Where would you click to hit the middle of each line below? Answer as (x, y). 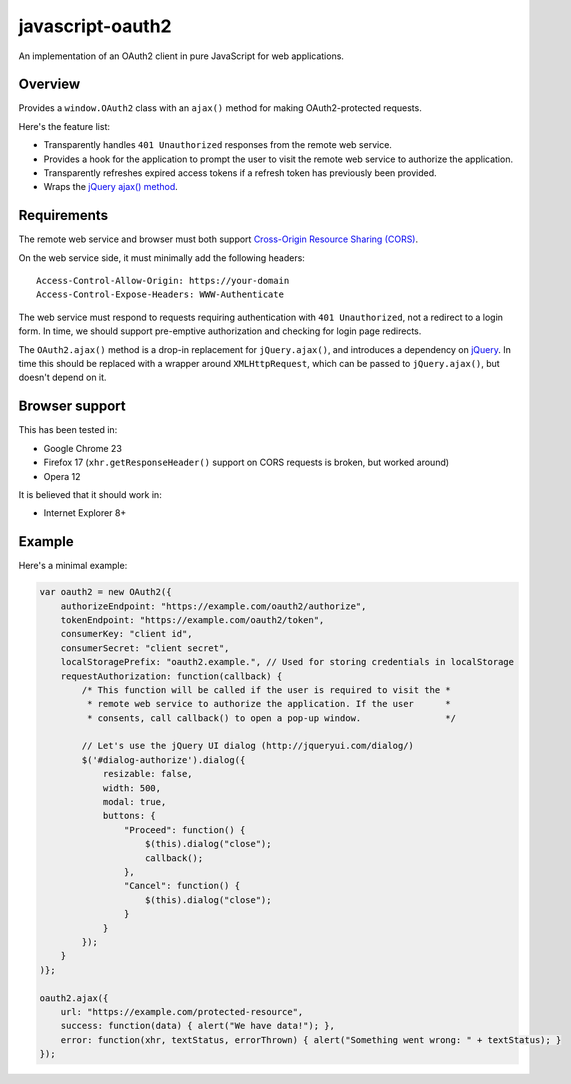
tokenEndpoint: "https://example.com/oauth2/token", (192, 619)
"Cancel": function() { (181, 886)
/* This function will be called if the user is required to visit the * (266, 689)
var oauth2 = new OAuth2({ (105, 592)
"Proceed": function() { (184, 829)
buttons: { (129, 816)
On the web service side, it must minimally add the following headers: (161, 257)
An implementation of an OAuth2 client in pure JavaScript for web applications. (181, 56)
